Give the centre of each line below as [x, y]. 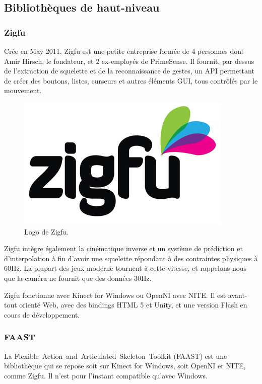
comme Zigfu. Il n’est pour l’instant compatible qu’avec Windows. [106, 375]
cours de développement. [42, 314]
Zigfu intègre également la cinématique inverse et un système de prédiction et [123, 248]
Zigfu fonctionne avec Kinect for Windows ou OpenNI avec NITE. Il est [115, 295]
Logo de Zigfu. [47, 231]
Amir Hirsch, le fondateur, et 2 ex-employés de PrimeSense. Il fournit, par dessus [129, 61]
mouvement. [23, 90]
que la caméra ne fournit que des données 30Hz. [78, 278]
